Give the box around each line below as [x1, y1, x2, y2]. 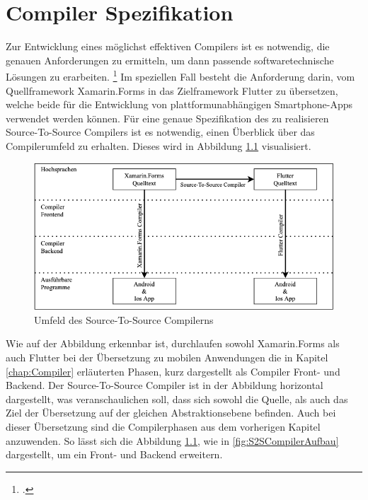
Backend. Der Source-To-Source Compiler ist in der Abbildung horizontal [6, 378, 323, 393]
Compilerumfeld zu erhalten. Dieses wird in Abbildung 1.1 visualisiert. [6, 138, 311, 153]
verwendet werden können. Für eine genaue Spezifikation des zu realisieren [6, 110, 329, 125]
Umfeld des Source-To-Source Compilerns [34, 312, 214, 327]
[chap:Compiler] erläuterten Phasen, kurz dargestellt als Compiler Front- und [6, 364, 340, 378]
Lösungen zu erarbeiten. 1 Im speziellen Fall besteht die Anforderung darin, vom [6, 67, 355, 83]
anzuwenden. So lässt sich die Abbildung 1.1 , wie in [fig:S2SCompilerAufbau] [6, 433, 339, 448]
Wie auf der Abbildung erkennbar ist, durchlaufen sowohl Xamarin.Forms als [6, 336, 340, 351]
